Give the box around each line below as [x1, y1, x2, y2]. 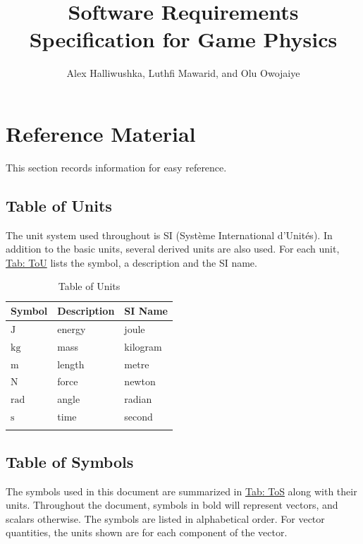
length [57, 356, 85, 371]
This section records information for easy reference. [6, 159, 227, 174]
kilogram [124, 339, 162, 353]
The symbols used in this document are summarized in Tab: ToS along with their [6, 483, 357, 498]
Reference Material [6, 119, 196, 147]
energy [57, 321, 86, 336]
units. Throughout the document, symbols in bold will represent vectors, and [6, 497, 338, 512]
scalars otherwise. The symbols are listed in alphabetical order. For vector [6, 511, 325, 526]
